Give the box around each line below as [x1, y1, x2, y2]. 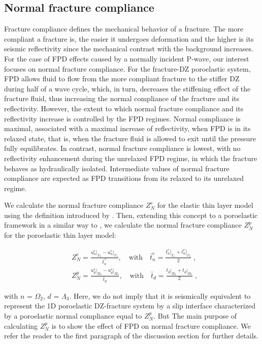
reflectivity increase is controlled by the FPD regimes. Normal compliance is [4, 113, 241, 123]
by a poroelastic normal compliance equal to [4, 310, 142, 321]
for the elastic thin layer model [157, 200, 253, 210]
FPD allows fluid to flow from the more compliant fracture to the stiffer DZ [4, 73, 240, 84]
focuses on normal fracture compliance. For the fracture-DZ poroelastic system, [4, 63, 251, 74]
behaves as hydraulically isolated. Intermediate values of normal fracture [4, 163, 230, 173]
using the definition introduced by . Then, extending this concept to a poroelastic [4, 209, 258, 220]
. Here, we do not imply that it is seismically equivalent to [69, 290, 251, 301]
